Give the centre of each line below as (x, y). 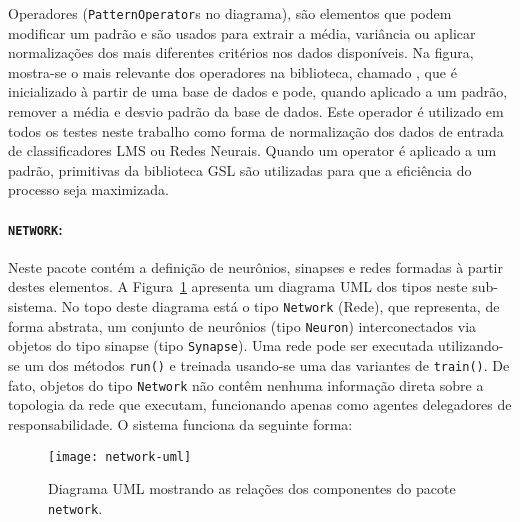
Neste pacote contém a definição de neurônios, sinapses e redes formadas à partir (255, 266)
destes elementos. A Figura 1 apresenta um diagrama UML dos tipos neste (238, 286)
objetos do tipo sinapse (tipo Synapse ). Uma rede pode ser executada (221, 345)
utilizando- (471, 345)
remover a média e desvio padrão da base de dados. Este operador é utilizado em (256, 111)
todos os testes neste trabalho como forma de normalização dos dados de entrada (256, 130)
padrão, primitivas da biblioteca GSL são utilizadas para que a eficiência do (240, 169)
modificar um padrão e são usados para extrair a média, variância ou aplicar (242, 32)
